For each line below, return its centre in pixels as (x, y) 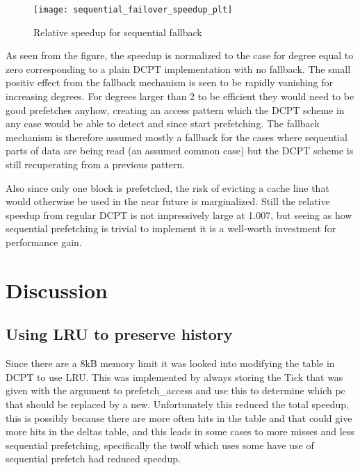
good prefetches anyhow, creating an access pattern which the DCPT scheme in (175, 110)
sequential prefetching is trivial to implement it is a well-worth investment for (171, 228)
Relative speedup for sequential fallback (118, 32)
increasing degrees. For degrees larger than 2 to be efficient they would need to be (180, 96)
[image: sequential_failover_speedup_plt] (133, 10)
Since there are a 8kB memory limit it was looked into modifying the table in (170, 363)
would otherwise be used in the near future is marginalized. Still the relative (168, 201)
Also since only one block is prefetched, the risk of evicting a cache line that (167, 187)
